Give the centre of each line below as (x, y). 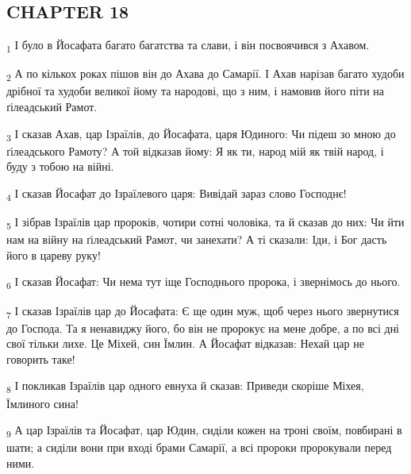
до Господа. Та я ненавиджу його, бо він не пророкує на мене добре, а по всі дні (203, 328)
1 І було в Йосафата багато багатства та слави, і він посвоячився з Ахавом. (188, 46)
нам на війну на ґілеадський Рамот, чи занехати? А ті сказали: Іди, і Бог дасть (197, 239)
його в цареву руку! (54, 254)
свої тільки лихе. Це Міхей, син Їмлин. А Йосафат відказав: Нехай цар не (185, 343)
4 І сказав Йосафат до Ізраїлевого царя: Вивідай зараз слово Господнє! (177, 194)
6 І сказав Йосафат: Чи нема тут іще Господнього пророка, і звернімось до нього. (204, 283)
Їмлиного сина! (42, 403)
